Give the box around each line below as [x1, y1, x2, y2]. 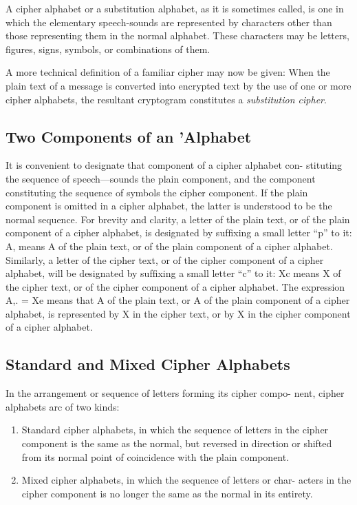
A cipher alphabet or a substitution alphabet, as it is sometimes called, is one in [6, 1, 344, 15]
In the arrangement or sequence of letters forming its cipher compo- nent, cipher [6, 386, 345, 400]
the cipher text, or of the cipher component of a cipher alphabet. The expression [6, 279, 345, 293]
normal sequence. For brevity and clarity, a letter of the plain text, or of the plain [6, 212, 350, 226]
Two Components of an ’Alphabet [6, 125, 252, 147]
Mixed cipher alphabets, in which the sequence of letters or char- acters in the [21, 473, 351, 487]
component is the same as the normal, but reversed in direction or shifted [21, 436, 332, 451]
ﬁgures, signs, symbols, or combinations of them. [6, 41, 210, 56]
